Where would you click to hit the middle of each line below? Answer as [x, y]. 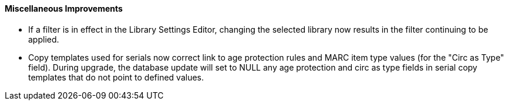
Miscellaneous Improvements [64, 8]
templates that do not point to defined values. [116, 77]
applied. [44, 39]
